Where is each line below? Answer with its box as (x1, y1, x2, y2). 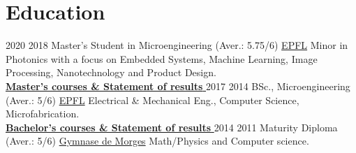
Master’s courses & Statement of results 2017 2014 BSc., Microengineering (6, 78, 350, 93)
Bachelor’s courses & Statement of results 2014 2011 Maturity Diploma (6, 119, 338, 134)
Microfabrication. (6, 106, 80, 121)
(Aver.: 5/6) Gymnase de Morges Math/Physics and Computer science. (6, 133, 309, 148)
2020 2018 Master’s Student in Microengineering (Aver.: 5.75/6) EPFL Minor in (6, 38, 348, 52)
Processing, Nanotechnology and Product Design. (6, 65, 216, 80)
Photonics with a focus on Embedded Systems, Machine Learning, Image (6, 51, 318, 66)
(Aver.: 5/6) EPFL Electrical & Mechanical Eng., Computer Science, (6, 92, 299, 107)
